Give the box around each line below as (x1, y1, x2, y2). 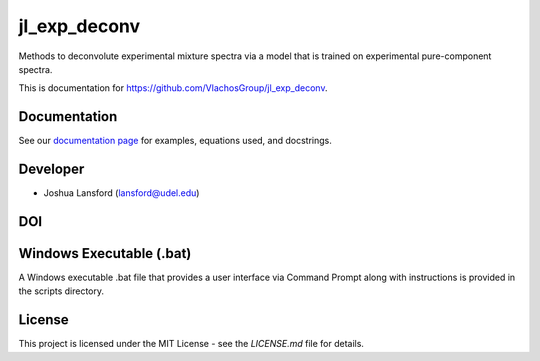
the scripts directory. (18, 285, 105, 297)
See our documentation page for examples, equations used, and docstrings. (18, 135, 332, 147)
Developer (18, 161, 85, 178)
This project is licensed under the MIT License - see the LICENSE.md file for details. (18, 338, 365, 350)
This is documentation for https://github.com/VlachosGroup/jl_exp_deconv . (18, 82, 328, 94)
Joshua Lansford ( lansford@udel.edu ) (43, 187, 200, 199)
